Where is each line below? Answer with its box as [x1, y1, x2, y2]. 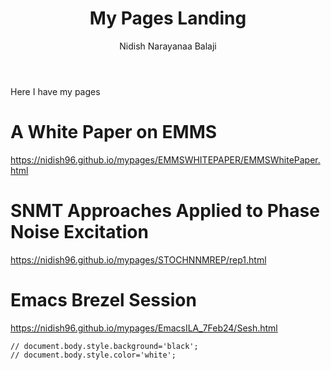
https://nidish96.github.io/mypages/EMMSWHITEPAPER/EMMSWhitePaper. [10, 153, 321, 166]
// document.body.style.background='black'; [10, 341, 199, 351]
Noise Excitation [10, 221, 149, 244]
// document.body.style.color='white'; [10, 350, 177, 360]
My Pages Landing [89, 7, 247, 30]
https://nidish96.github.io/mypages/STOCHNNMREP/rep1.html [10, 253, 267, 266]
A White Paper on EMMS [10, 121, 218, 144]
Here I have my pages [10, 85, 101, 97]
